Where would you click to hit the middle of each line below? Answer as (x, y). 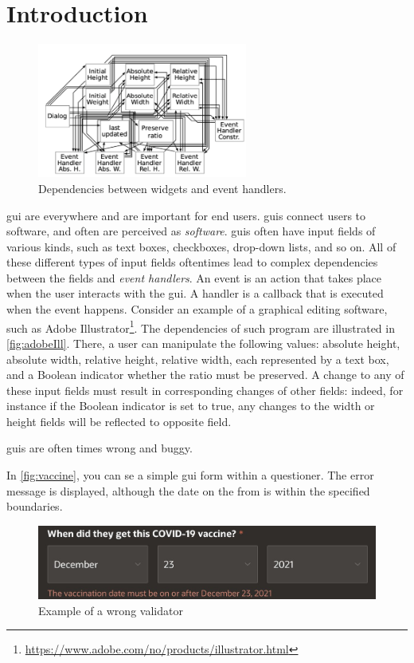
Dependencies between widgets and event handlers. (162, 188)
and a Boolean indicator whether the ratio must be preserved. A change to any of (205, 375)
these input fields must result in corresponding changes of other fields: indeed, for (205, 390)
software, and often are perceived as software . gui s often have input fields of (191, 231)
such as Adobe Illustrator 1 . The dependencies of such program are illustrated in (201, 326)
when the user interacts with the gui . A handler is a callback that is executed (195, 293)
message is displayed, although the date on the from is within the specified (188, 490)
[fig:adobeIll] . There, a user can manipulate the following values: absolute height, (203, 343)
